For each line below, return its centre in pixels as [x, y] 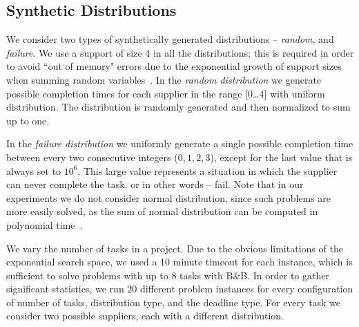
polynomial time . [45, 224]
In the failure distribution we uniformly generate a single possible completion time [180, 143]
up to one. [28, 120]
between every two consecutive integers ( [92, 157]
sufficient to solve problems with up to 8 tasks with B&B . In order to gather [168, 275]
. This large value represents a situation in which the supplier [207, 170]
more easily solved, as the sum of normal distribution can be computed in [162, 211]
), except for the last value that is [281, 157]
